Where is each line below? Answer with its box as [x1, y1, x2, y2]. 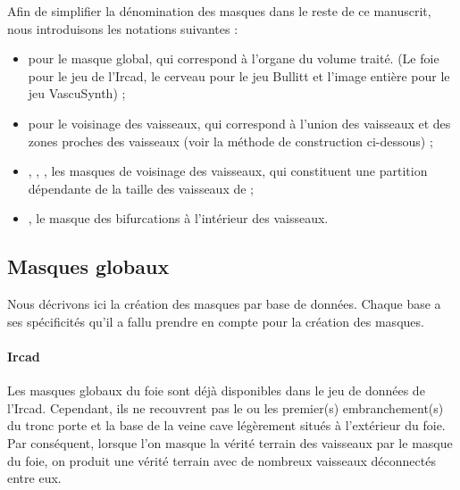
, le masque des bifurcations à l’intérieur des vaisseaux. [28, 209, 329, 228]
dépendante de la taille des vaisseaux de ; [28, 179, 255, 197]
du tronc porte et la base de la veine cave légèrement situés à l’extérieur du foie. [7, 416, 446, 435]
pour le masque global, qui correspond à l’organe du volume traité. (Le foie [28, 49, 439, 68]
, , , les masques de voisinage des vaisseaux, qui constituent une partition [28, 162, 428, 180]
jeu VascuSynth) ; [28, 84, 126, 103]
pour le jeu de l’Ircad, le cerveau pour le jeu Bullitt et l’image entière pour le [28, 66, 450, 85]
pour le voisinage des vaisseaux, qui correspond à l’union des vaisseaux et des [28, 113, 451, 132]
